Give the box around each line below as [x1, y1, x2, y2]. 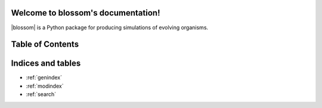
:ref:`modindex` [26, 82, 64, 90]
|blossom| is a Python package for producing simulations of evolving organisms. [11, 24, 209, 31]
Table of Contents [11, 39, 79, 50]
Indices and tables [11, 58, 81, 69]
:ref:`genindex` [26, 74, 63, 81]
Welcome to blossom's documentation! [11, 8, 160, 18]
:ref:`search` [26, 91, 57, 98]
